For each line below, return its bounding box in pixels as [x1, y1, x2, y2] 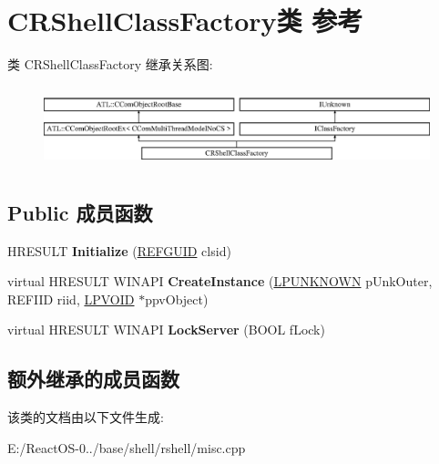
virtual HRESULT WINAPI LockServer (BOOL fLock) [7, 320, 325, 339]
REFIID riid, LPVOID [7, 289, 135, 308]
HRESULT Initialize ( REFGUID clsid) [7, 241, 231, 260]
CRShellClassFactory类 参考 [7, 2, 363, 39]
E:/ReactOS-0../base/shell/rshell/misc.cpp [7, 438, 246, 457]
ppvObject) [145, 289, 209, 308]
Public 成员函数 [7, 198, 153, 226]
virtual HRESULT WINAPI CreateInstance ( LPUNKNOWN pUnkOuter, [7, 272, 433, 291]
